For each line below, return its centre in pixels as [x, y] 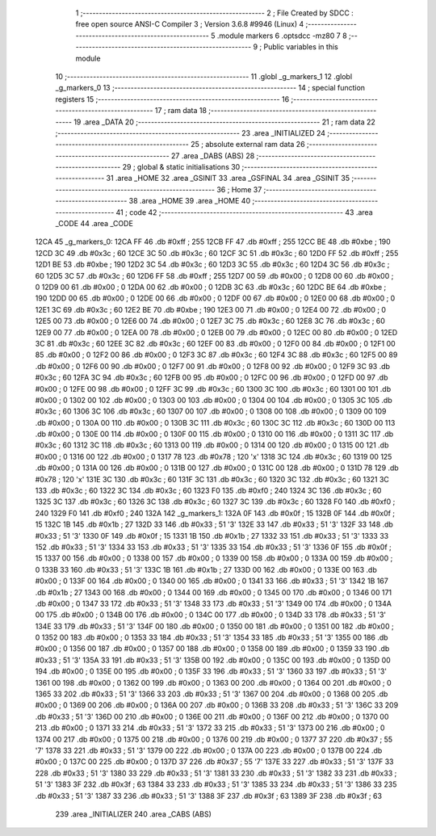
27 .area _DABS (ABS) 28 [213, 155]
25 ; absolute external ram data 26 [248, 145]
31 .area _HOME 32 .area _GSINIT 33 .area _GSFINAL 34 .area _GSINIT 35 [228, 179]
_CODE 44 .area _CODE [94, 224]
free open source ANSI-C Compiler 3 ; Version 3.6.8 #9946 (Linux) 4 [190, 24]
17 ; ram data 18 [181, 111]
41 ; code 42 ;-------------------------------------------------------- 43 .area [244, 212]
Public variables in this [301, 47]
